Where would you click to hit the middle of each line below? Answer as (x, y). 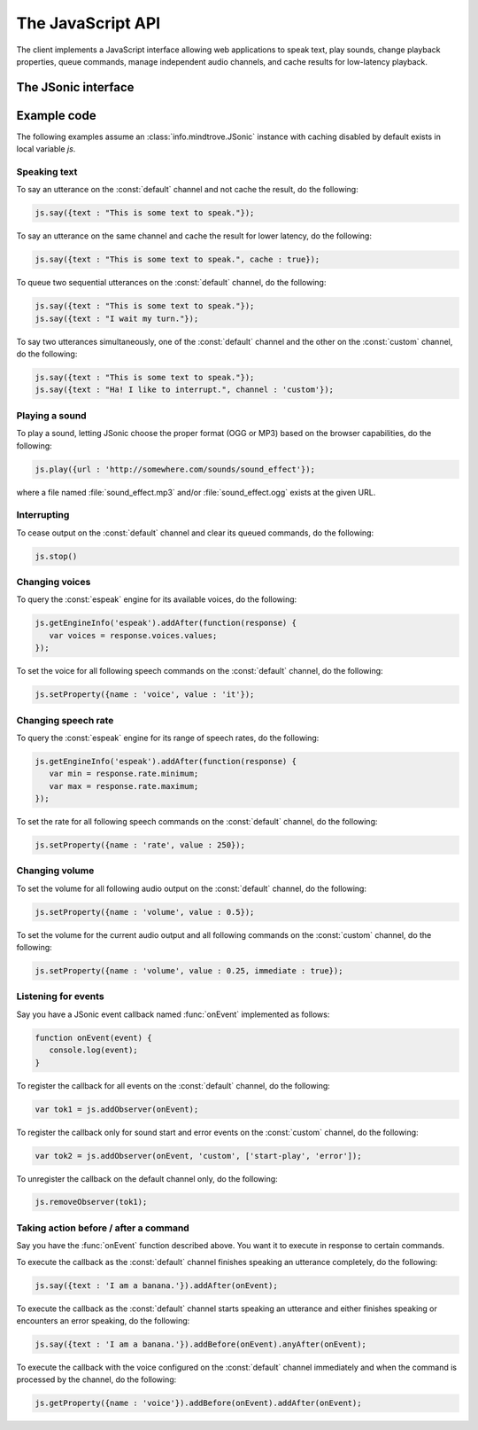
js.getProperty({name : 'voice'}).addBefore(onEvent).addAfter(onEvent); (198, 1403)
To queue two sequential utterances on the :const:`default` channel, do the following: (171, 283)
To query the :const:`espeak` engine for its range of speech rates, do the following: (168, 738)
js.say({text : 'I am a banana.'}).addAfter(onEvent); (156, 1285)
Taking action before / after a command (103, 1228)
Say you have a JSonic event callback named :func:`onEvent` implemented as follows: (173, 1014)
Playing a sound (52, 415)
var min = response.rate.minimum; (124, 774)
